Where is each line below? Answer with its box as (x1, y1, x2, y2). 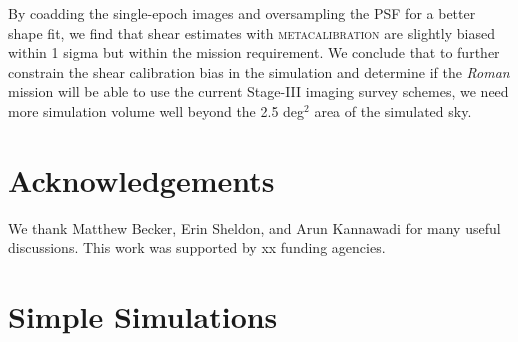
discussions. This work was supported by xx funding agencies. (8, 237, 386, 258)
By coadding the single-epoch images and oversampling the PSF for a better (8, 3, 476, 23)
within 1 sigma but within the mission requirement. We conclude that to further (8, 42, 500, 63)
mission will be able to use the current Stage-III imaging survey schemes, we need (8, 81, 509, 102)
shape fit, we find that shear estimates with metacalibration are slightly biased (8, 22, 495, 43)
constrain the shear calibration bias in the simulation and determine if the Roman (8, 61, 510, 82)
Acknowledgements (8, 159, 275, 200)
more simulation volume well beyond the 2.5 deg (8, 100, 305, 121)
